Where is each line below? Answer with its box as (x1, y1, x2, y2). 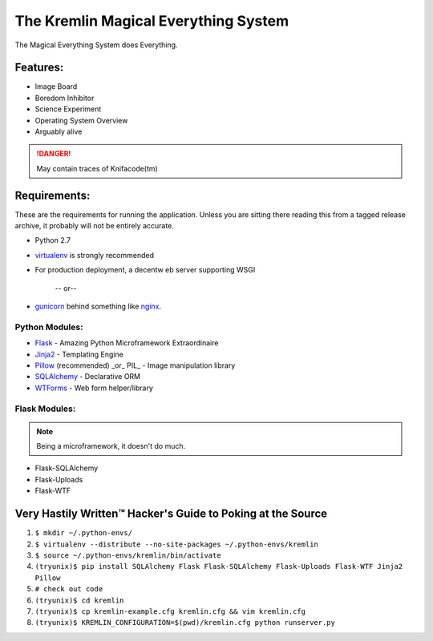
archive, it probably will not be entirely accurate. (14, 221, 174, 231)
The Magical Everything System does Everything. (14, 40, 178, 50)
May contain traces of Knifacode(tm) (36, 163, 158, 173)
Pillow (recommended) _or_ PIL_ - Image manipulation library (34, 361, 236, 370)
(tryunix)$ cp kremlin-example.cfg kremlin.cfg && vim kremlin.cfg (34, 607, 306, 616)
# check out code (34, 585, 103, 594)
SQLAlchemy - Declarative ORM (34, 372, 141, 381)
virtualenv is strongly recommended (34, 250, 155, 260)
